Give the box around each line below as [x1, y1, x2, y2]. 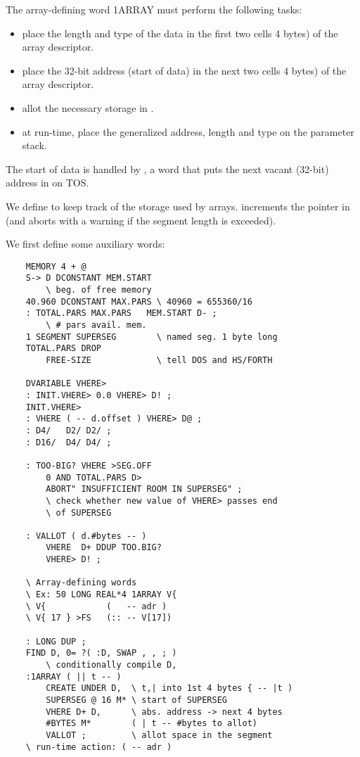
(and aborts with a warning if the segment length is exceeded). [6, 212, 276, 227]
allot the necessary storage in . [22, 100, 154, 115]
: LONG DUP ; [25, 636, 86, 647]
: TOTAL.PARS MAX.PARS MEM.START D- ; [25, 308, 217, 319]
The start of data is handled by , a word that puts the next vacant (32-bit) [6, 161, 329, 176]
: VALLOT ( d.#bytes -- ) [25, 530, 147, 541]
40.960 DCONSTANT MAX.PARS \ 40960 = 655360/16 [25, 296, 252, 307]
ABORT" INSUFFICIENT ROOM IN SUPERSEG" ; [46, 484, 243, 495]
